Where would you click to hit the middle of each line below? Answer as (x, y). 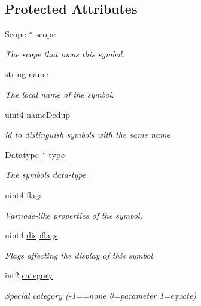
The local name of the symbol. (60, 94)
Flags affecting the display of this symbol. (80, 255)
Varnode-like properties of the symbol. (74, 215)
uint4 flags (24, 194)
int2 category (29, 275)
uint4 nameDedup (38, 114)
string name (27, 74)
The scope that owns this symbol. (65, 54)
